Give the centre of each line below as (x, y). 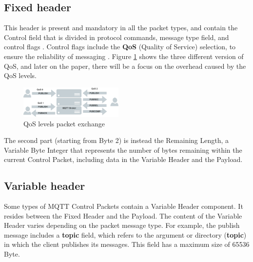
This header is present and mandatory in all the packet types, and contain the (121, 28)
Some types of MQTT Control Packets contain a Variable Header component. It (124, 206)
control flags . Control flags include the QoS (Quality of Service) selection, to (120, 47)
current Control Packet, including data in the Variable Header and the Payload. (123, 159)
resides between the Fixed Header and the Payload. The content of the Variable (123, 215)
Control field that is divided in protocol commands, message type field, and (117, 37)
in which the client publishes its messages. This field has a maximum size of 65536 (127, 244)
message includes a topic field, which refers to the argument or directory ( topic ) (125, 234)
